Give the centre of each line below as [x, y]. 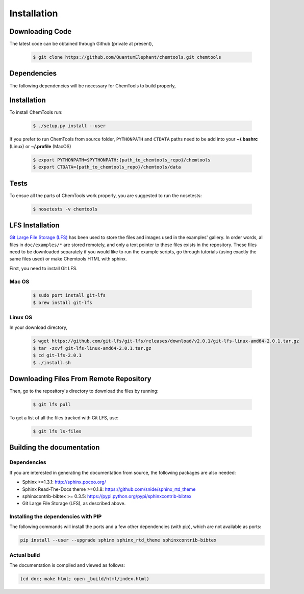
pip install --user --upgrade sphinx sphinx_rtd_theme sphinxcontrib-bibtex [118, 540]
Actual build [25, 555]
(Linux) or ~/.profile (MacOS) [40, 146]
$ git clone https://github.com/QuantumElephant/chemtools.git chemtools [127, 57]
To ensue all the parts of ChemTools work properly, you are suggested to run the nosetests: [106, 195]
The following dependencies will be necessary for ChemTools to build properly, [93, 86]
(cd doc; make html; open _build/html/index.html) [85, 579]
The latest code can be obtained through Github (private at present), [81, 44]
